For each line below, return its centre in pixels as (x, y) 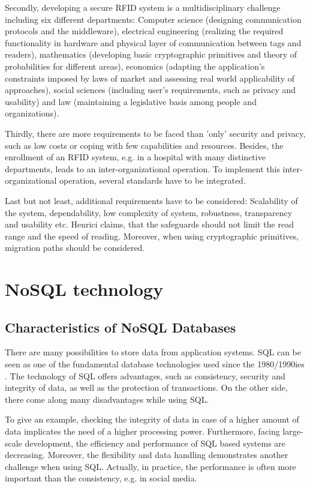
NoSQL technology (84, 289)
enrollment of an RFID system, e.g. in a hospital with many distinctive (135, 157)
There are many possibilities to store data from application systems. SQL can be (153, 352)
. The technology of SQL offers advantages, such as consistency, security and (145, 375)
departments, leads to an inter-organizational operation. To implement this (142, 168)
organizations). (32, 113)
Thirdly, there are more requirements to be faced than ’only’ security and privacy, (155, 133)
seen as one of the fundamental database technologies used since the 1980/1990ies (155, 364)
